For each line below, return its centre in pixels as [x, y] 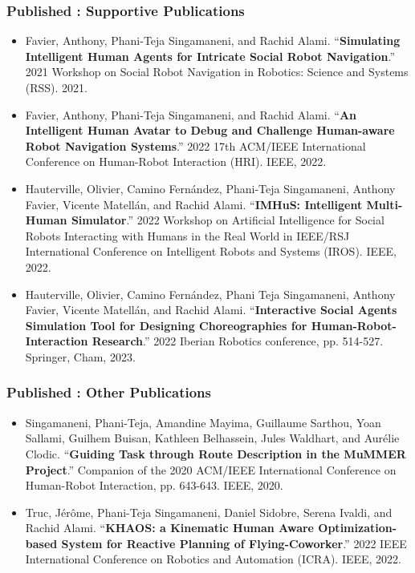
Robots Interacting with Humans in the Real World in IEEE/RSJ [187, 235]
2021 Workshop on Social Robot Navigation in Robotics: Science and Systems [217, 72]
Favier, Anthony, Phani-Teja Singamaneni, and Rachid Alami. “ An [191, 114]
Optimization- [358, 528]
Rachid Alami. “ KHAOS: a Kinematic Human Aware [169, 528]
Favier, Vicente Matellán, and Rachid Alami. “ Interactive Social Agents [211, 310]
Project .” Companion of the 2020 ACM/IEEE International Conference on [211, 469]
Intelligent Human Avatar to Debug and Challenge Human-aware [210, 130]
